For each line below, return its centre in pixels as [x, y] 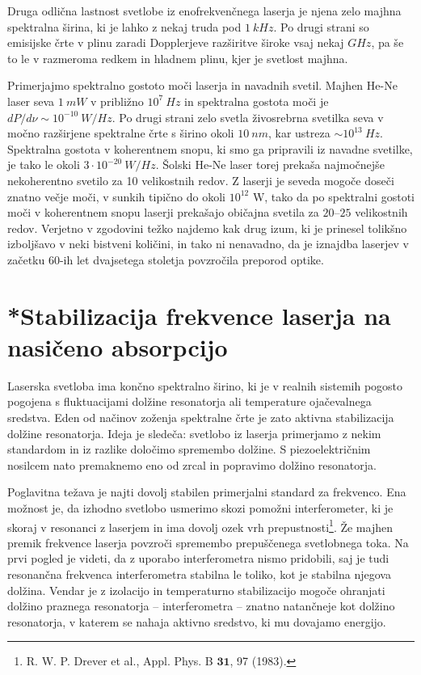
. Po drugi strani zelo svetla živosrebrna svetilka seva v [248, 117]
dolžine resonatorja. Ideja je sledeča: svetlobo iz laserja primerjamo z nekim [194, 433]
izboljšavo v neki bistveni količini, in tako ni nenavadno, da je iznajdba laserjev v [208, 244]
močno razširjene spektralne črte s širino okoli [121, 133]
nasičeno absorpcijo [118, 346]
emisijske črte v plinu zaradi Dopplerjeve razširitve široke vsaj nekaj [176, 42]
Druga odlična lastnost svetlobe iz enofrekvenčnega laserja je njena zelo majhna [204, 11]
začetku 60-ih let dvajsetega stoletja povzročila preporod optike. [166, 259]
